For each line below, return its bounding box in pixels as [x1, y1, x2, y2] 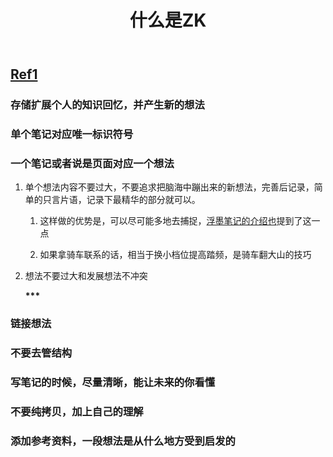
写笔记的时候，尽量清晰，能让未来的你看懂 [10, 376, 216, 390]
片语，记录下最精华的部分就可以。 [59, 194, 201, 206]
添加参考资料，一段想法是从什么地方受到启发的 [10, 434, 236, 448]
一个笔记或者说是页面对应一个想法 [10, 156, 175, 170]
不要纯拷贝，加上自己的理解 [10, 405, 144, 419]
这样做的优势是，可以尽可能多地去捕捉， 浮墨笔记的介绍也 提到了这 [39, 215, 312, 227]
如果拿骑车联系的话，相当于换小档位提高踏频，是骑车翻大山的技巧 [39, 249, 312, 261]
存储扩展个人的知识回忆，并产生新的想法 [10, 98, 205, 112]
